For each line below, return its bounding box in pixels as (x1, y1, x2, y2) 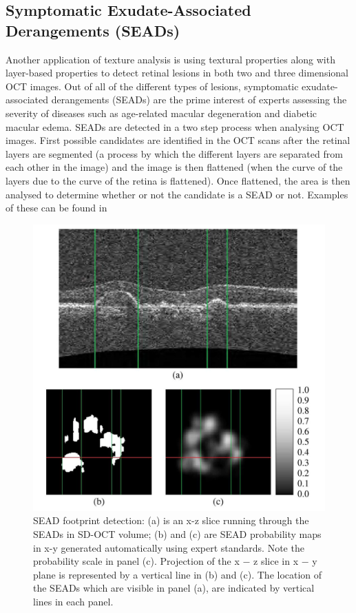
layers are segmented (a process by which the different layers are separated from (6, 146, 343, 160)
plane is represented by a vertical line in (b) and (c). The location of (33, 567, 322, 581)
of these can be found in (6, 200, 107, 215)
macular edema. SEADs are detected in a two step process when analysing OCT (6, 119, 344, 134)
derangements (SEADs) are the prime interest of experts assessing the (51, 92, 347, 107)
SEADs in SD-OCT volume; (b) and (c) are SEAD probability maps (33, 527, 322, 541)
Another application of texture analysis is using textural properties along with (6, 52, 335, 66)
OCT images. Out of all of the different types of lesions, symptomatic (6, 79, 299, 93)
